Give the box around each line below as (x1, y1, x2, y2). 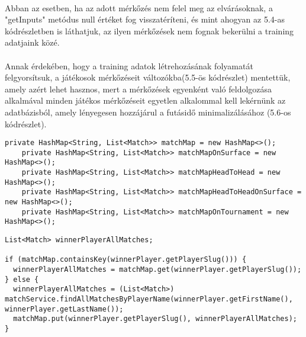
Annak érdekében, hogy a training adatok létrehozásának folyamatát (5, 59, 253, 72)
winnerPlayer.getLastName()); (5, 304, 124, 313)
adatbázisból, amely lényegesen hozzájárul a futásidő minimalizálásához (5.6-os (5, 105, 291, 118)
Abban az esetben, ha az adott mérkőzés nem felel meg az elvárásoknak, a (5, 1, 273, 14)
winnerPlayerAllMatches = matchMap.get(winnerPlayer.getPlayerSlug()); (13, 265, 302, 274)
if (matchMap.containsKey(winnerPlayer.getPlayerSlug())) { (5, 255, 247, 264)
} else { (5, 275, 39, 284)
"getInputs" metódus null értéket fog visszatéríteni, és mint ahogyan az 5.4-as (5, 13, 285, 25)
